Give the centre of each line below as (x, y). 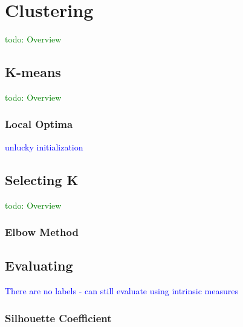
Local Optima (39, 124)
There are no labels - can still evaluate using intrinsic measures (121, 291)
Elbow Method (42, 232)
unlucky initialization (44, 147)
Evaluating (39, 265)
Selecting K (42, 179)
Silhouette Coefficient (58, 318)
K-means (33, 72)
